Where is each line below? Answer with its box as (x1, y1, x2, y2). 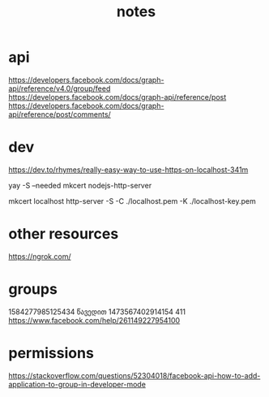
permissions (8, 343, 95, 362)
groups (8, 280, 58, 298)
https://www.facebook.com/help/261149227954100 (8, 315, 181, 325)
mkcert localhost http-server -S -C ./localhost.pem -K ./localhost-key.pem (8, 196, 257, 205)
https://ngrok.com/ (8, 251, 71, 261)
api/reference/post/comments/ (8, 109, 111, 119)
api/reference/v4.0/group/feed (8, 84, 111, 93)
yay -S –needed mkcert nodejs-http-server (8, 180, 152, 190)
